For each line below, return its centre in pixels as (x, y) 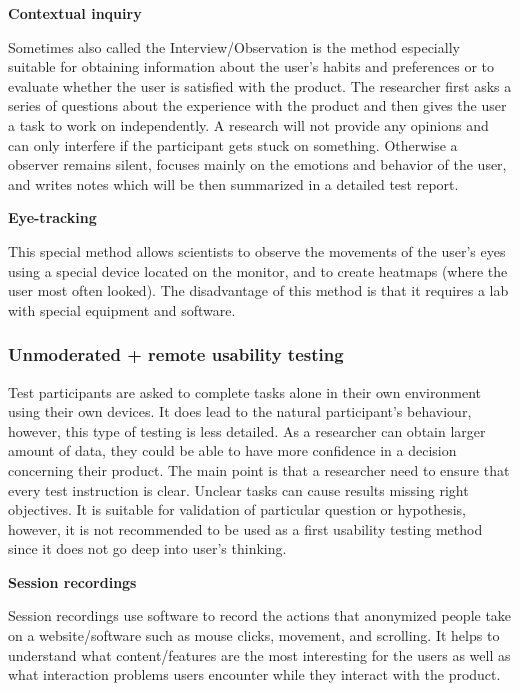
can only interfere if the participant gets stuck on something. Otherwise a (233, 144)
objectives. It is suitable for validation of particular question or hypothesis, (237, 509)
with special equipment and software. (122, 309)
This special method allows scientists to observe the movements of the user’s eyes (257, 250)
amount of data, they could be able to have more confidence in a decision (232, 450)
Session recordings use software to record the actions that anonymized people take (260, 615)
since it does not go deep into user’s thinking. (147, 548)
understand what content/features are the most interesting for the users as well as (259, 654)
